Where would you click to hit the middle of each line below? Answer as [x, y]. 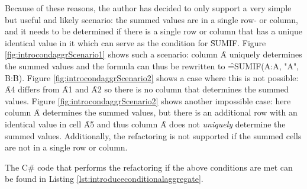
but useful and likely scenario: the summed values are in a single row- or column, [151, 19]
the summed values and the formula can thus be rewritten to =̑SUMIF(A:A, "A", [152, 65]
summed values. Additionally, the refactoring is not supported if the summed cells [153, 135]
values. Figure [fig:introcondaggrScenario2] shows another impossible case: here [148, 100]
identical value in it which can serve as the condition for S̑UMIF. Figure [135, 42]
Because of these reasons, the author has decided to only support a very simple [148, 8]
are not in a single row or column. [66, 147]
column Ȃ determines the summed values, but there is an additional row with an [151, 112]
